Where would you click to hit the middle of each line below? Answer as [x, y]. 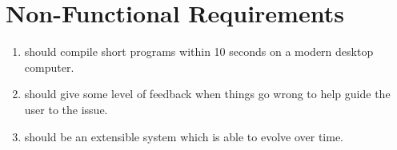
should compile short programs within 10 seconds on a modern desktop [199, 51]
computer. [49, 67]
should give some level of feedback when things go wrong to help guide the [207, 94]
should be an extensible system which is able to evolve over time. [184, 136]
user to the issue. [66, 109]
